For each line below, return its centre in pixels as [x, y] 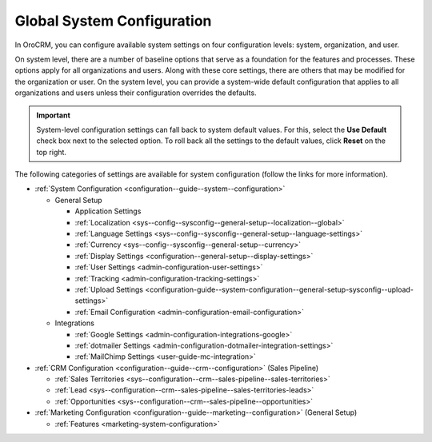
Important [54, 115]
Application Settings [108, 211]
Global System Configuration [113, 21]
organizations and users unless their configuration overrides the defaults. [136, 93]
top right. [52, 152]
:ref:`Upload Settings [109, 289]
